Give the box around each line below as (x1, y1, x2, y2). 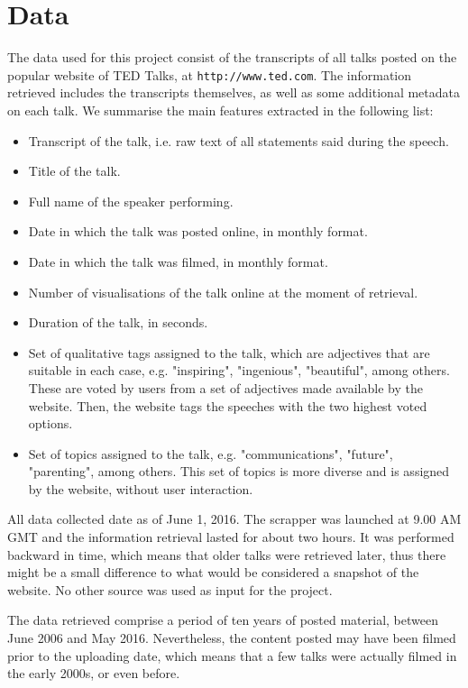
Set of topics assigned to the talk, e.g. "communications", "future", (28, 444, 393, 463)
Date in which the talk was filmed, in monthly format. (28, 252, 328, 271)
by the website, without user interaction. (28, 479, 253, 498)
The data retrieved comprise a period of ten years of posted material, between (7, 610, 438, 629)
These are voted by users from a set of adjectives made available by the (28, 378, 423, 397)
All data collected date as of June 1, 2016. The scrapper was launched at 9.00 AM (7, 509, 462, 528)
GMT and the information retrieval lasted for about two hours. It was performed (7, 527, 454, 546)
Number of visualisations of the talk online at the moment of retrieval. (28, 282, 418, 301)
